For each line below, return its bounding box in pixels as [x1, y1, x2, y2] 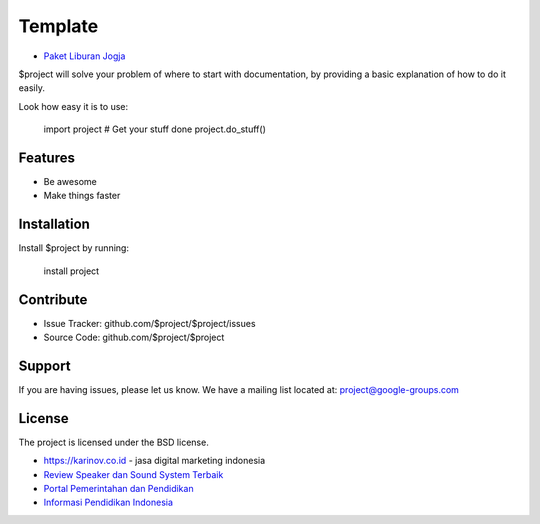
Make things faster [43, 190, 121, 202]
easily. [18, 82, 45, 94]
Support [18, 357, 71, 374]
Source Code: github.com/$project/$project [43, 331, 225, 343]
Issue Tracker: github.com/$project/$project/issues [43, 317, 256, 329]
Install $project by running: [18, 242, 130, 254]
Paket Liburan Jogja [43, 50, 126, 62]
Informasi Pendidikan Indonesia [43, 496, 174, 509]
